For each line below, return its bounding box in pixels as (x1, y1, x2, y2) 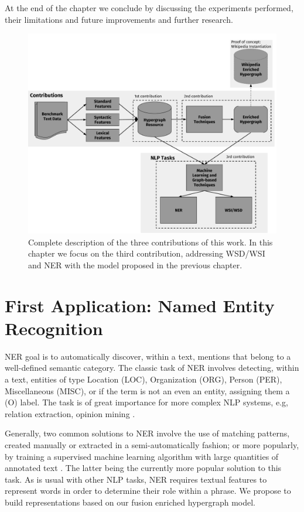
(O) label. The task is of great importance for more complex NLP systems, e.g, (5, 396, 288, 408)
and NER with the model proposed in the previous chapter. (28, 258, 242, 271)
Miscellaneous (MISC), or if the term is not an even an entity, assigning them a (5, 384, 290, 397)
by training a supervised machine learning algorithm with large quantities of (5, 450, 279, 462)
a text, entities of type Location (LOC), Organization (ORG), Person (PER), (5, 373, 282, 385)
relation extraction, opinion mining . (5, 407, 135, 419)
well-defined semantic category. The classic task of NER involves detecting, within (5, 361, 299, 374)
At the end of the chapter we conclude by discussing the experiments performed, (5, 2, 293, 13)
